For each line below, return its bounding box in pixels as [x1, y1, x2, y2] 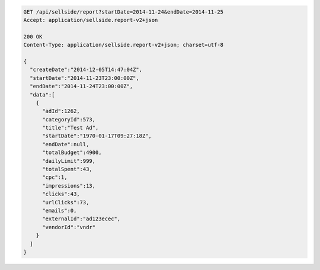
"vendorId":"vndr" [42, 224, 96, 230]
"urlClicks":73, [42, 199, 89, 205]
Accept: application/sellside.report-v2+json [23, 17, 158, 23]
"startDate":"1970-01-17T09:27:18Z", [42, 133, 152, 139]
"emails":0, [42, 207, 77, 214]
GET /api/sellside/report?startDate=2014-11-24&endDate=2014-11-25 [23, 8, 224, 15]
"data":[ [30, 91, 55, 98]
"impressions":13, [42, 182, 96, 189]
